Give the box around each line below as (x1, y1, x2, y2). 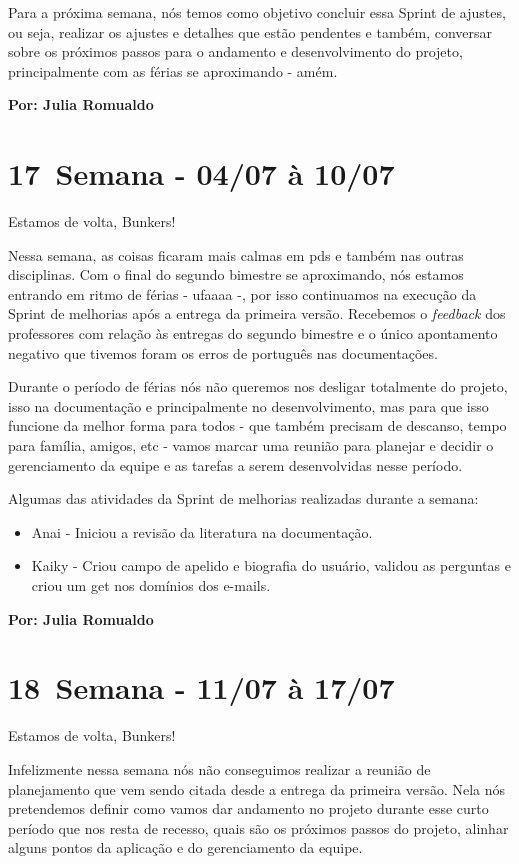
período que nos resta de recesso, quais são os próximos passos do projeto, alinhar (8, 817, 509, 838)
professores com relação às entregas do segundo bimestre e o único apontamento (8, 323, 498, 344)
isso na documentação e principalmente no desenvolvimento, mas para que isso (8, 395, 489, 416)
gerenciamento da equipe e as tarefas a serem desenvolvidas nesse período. (8, 454, 463, 475)
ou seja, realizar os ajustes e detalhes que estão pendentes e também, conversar (8, 21, 493, 42)
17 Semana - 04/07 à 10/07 (8, 153, 395, 194)
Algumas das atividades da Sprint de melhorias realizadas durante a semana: (8, 488, 479, 509)
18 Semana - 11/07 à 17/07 (8, 667, 395, 708)
